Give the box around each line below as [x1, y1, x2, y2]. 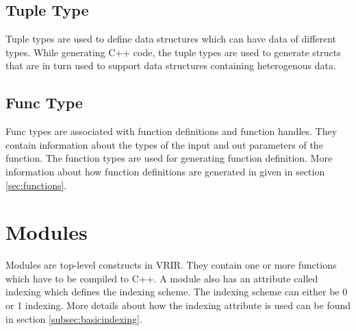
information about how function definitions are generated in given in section [5, 164, 325, 178]
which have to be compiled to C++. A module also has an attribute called [5, 271, 318, 285]
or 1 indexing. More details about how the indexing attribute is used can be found [5, 298, 351, 312]
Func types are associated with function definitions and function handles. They [5, 124, 338, 138]
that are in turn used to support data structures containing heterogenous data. [5, 58, 336, 73]
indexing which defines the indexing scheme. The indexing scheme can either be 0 [5, 284, 348, 299]
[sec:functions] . [5, 177, 67, 192]
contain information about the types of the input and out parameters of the [5, 137, 323, 151]
